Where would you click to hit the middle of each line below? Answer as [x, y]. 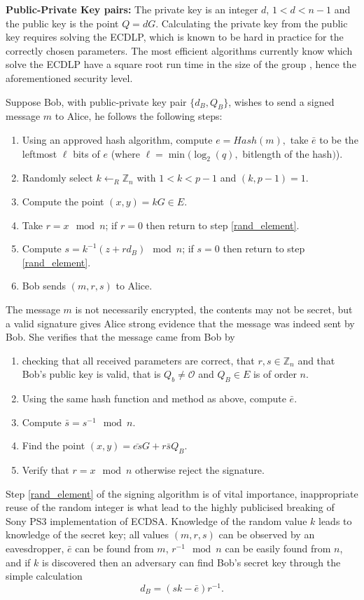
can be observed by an [267, 534]
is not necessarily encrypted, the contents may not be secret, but [214, 309]
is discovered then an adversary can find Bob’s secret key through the [191, 562]
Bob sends [44, 286]
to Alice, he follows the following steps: [139, 116]
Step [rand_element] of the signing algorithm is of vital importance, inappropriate [182, 493]
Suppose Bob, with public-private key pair [96, 101]
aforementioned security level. [69, 77]
